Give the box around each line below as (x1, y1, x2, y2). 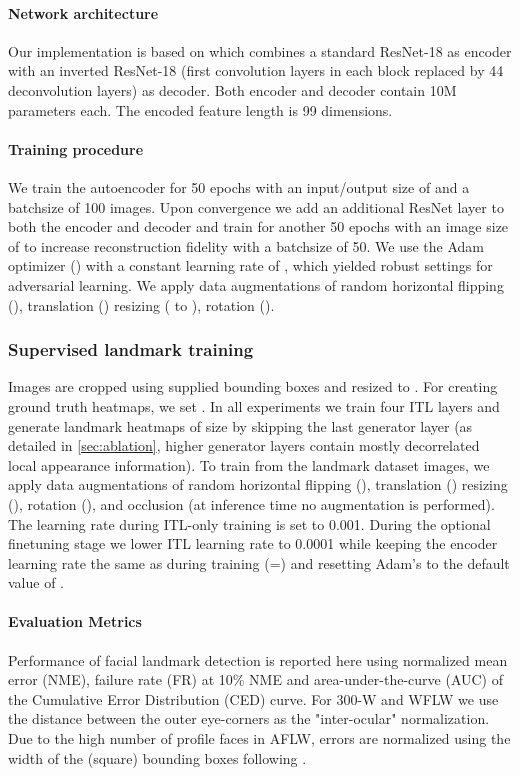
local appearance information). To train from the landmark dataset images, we (8, 454, 490, 475)
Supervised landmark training (8, 337, 254, 362)
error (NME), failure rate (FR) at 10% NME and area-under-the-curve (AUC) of (8, 669, 503, 690)
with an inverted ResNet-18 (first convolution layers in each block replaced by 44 (8, 60, 504, 81)
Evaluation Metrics (8, 611, 142, 632)
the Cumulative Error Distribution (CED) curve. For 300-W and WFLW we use (8, 688, 499, 709)
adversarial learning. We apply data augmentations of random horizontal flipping (8, 274, 504, 295)
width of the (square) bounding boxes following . (8, 747, 307, 768)
